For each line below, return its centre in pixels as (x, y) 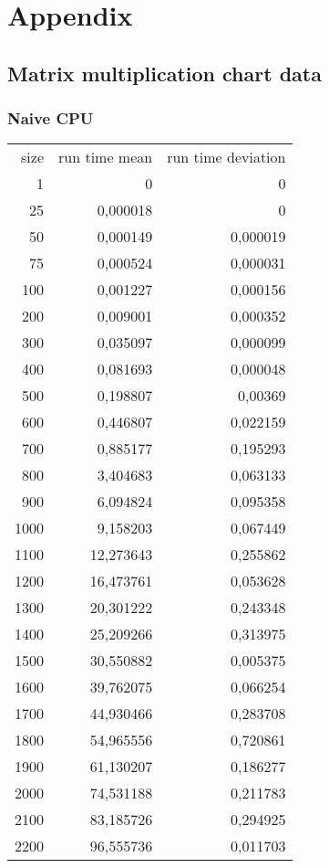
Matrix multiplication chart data (164, 73)
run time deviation (226, 157)
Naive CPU (51, 118)
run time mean (106, 157)
